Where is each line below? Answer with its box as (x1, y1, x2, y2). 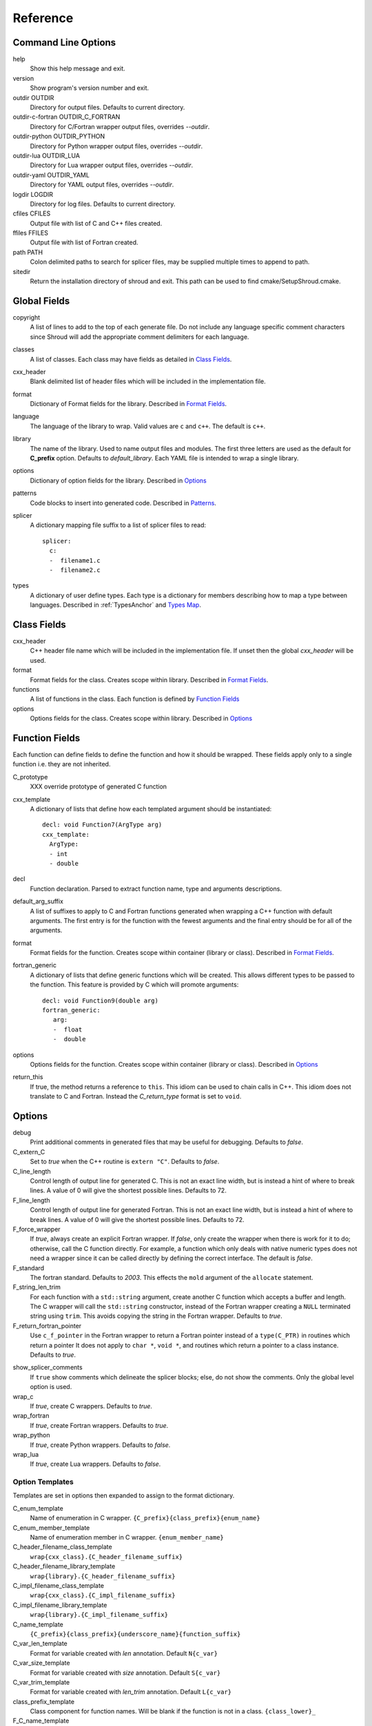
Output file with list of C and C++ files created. (30, 219, 163, 227)
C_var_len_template (12, 1640, 68, 1648)
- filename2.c (49, 566, 101, 574)
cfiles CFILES (12, 209, 51, 217)
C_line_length (12, 1167, 51, 1175)
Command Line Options (12, 37, 116, 48)
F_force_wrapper (12, 1225, 61, 1233)
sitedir (12, 267, 31, 275)
